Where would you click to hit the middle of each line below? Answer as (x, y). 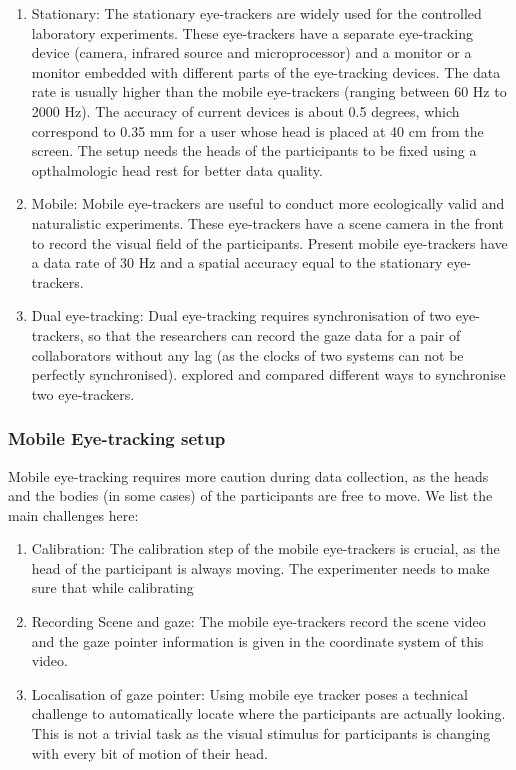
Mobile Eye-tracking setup (117, 438)
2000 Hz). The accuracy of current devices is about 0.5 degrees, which (245, 110)
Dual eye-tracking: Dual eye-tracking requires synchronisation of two (241, 315)
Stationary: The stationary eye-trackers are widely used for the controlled (256, 13)
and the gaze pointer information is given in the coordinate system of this (257, 640)
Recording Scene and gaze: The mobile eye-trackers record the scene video (258, 621)
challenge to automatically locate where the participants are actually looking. (268, 713)
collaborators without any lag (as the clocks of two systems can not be (247, 354)
